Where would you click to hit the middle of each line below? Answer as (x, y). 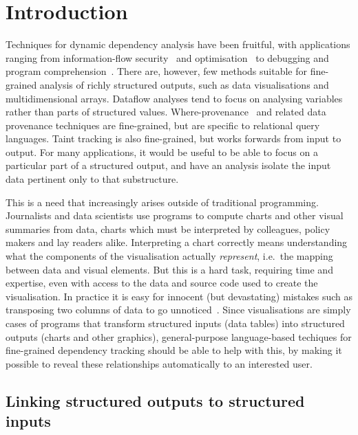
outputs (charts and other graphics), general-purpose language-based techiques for (179, 336)
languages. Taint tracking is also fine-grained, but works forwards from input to (173, 138)
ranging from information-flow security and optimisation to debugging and (167, 57)
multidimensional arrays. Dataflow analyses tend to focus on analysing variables (174, 98)
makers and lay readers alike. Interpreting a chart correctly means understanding (177, 242)
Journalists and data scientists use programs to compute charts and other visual (175, 215)
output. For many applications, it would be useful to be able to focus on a (162, 152)
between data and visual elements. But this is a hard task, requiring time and (169, 269)
